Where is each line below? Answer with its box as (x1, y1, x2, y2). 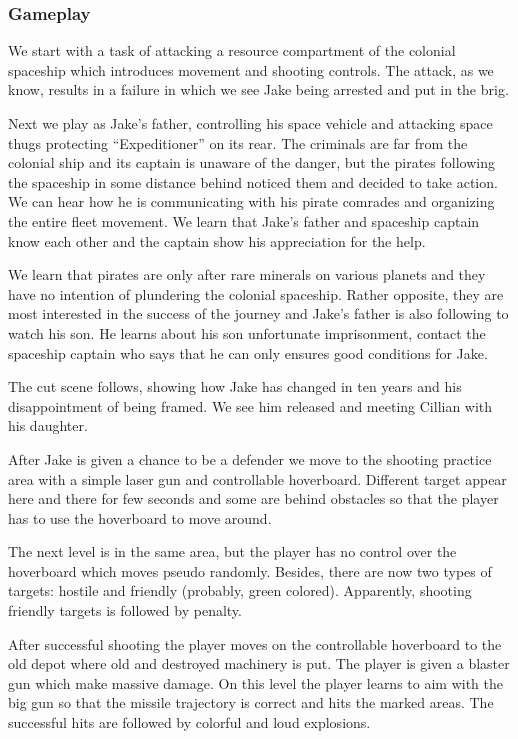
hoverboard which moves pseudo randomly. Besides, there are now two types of (8, 560, 492, 581)
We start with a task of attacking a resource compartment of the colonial (8, 40, 456, 61)
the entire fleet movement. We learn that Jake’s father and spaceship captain (8, 210, 480, 231)
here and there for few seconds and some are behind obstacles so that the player (8, 488, 499, 509)
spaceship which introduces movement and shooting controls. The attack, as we (8, 59, 494, 80)
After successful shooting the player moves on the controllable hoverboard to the (8, 633, 502, 654)
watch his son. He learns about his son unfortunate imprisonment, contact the (8, 322, 486, 343)
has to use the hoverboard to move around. (8, 507, 272, 528)
